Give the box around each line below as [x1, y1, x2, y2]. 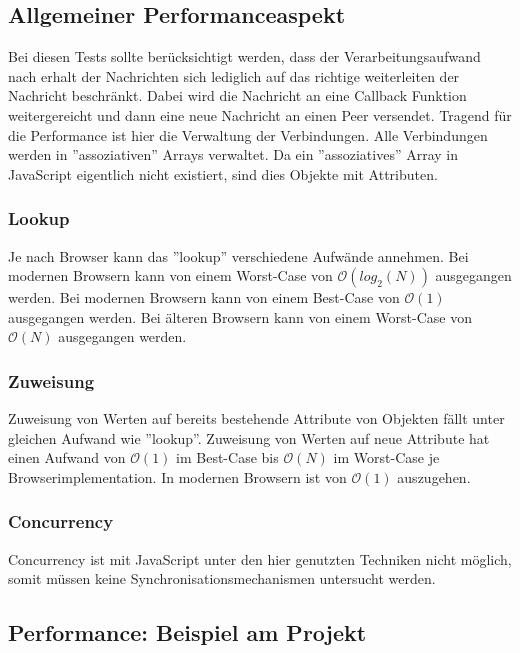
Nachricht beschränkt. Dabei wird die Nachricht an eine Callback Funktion [8, 85, 467, 106]
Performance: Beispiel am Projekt [8, 617, 367, 648]
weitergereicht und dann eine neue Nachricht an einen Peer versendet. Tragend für [8, 104, 512, 125]
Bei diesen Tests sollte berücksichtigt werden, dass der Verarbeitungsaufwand [8, 46, 481, 67]
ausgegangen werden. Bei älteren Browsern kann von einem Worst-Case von [8, 306, 473, 327]
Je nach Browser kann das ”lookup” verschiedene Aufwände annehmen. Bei [8, 245, 469, 266]
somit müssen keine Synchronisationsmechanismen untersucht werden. [8, 568, 436, 589]
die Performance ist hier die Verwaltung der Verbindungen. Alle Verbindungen [8, 124, 488, 145]
